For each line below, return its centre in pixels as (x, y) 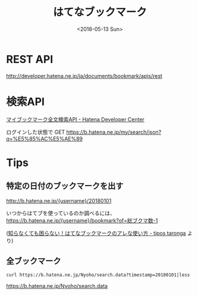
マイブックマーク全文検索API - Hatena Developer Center (75, 119)
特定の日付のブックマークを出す (65, 186)
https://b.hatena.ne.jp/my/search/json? (114, 132)
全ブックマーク (34, 261)
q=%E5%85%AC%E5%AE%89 (45, 139)
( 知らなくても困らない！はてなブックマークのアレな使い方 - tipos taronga (96, 233)
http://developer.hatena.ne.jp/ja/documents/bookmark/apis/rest (84, 76)
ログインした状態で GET (36, 132)
